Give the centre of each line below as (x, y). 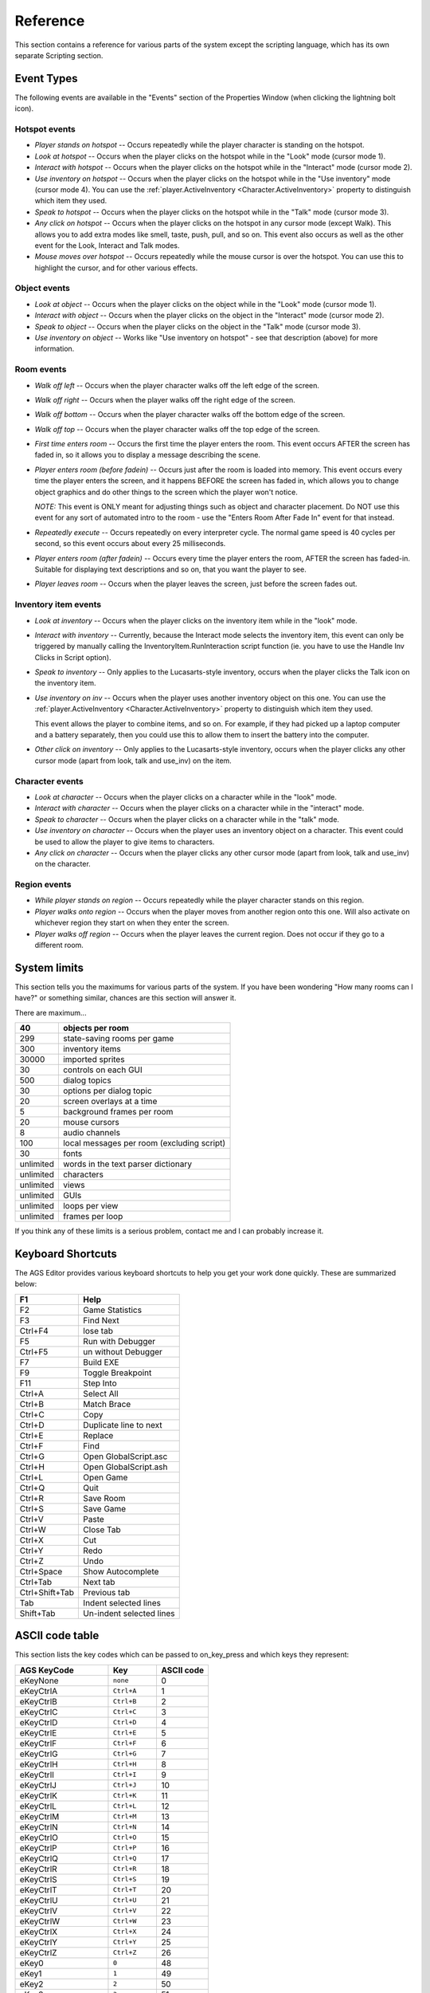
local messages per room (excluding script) (144, 1143)
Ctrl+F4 (34, 1331)
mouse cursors (91, 1122)
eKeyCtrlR (38, 1869)
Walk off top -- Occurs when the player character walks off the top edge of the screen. (177, 429)
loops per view (90, 1206)
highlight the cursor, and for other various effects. (116, 268)
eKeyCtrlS (38, 1879)
